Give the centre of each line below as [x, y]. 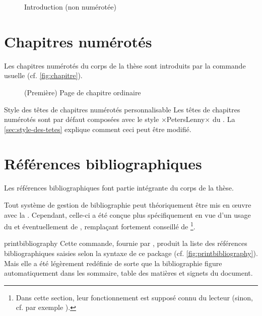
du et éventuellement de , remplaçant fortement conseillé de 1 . [100, 226]
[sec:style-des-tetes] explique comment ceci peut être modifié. [98, 129]
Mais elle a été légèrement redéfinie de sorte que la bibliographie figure [113, 263]
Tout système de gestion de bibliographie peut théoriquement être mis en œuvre [128, 205]
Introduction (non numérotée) [70, 7]
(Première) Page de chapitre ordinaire [83, 92]
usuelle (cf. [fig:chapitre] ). [43, 75]
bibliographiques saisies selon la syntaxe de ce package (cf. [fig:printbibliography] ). [131, 253]
